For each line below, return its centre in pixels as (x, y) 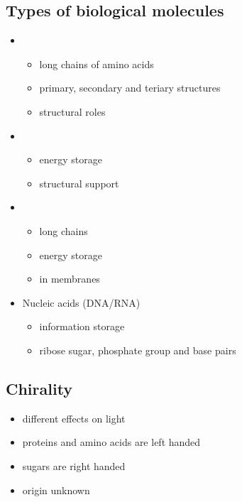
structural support (79, 183)
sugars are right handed (74, 465)
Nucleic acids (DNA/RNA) (81, 302)
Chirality (39, 388)
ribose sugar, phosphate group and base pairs (138, 350)
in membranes (70, 279)
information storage (82, 326)
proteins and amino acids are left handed (111, 442)
